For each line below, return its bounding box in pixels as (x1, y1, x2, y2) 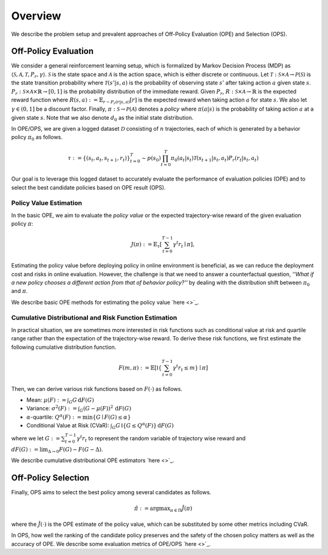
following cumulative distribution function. (11, 343, 117, 351)
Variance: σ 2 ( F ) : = (26, 404, 77, 412)
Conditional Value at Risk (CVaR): (26, 422, 109, 429)
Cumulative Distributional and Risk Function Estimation (11, 314, 177, 322)
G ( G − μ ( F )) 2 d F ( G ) (79, 404, 132, 413)
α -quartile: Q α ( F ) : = (26, 413, 82, 421)
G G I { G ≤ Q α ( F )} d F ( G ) (112, 421, 174, 430)
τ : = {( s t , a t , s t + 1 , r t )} (67, 154, 131, 163)
